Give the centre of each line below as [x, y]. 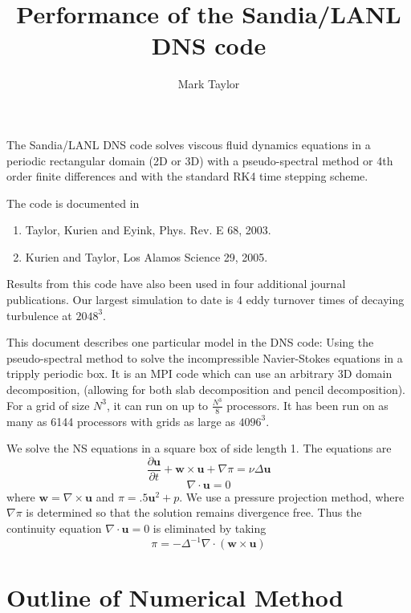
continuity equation [54, 528]
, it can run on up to [158, 405]
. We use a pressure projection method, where [292, 496]
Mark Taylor [209, 84]
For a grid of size [48, 405]
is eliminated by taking [210, 528]
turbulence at [39, 315]
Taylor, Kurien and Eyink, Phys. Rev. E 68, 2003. [148, 230]
